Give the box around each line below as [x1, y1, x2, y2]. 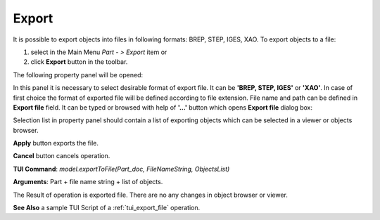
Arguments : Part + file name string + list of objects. [13, 178, 163, 186]
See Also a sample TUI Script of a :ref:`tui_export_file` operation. [13, 204, 201, 212]
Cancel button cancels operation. [13, 152, 110, 160]
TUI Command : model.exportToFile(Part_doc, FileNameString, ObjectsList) [13, 164, 230, 173]
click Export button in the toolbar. [30, 58, 128, 66]
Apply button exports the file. [13, 139, 99, 148]
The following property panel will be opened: [13, 70, 144, 79]
